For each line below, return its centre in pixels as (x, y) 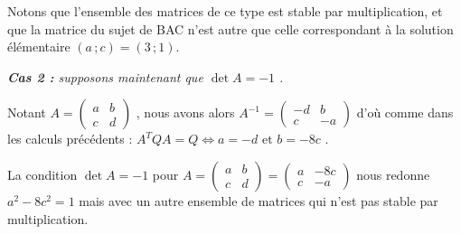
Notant (27, 112)
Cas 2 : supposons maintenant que (105, 76)
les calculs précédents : (70, 139)
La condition (42, 174)
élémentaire (39, 47)
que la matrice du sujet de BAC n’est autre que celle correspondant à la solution (230, 28)
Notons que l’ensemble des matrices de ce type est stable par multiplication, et (225, 11)
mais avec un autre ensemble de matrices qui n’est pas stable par (259, 200)
